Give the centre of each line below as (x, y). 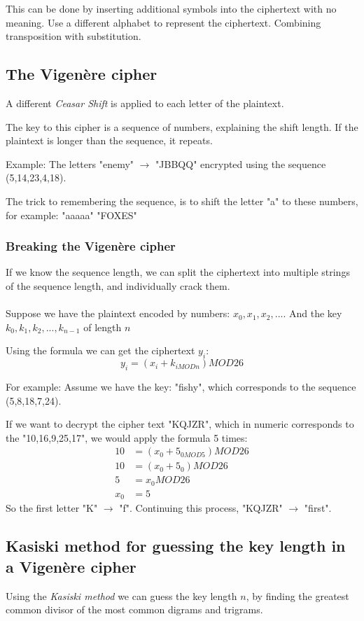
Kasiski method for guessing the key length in (176, 546)
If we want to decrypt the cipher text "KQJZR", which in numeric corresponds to (180, 424)
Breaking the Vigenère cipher (91, 246)
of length (103, 327)
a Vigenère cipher (71, 566)
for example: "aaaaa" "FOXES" (71, 215)
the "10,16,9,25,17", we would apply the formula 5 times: (127, 437)
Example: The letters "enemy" (70, 163)
